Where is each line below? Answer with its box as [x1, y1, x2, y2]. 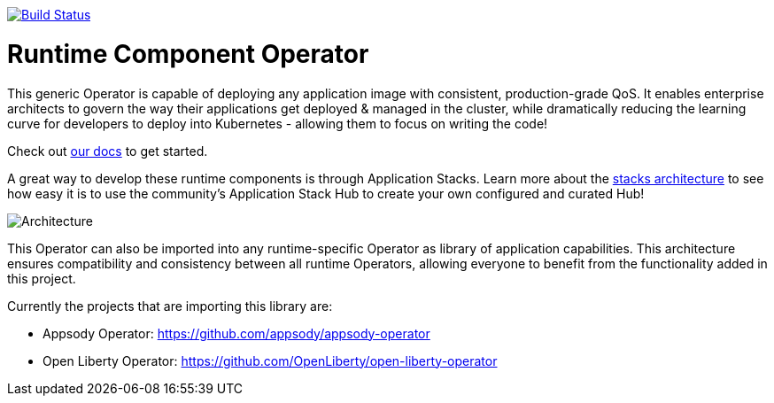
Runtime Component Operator [7, 38, 369, 69]
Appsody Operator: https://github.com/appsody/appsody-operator [43, 325, 430, 341]
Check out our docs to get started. [7, 143, 208, 159]
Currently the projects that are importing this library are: [7, 298, 333, 314]
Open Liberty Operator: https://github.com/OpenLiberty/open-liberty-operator [43, 353, 498, 368]
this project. [7, 270, 76, 286]
